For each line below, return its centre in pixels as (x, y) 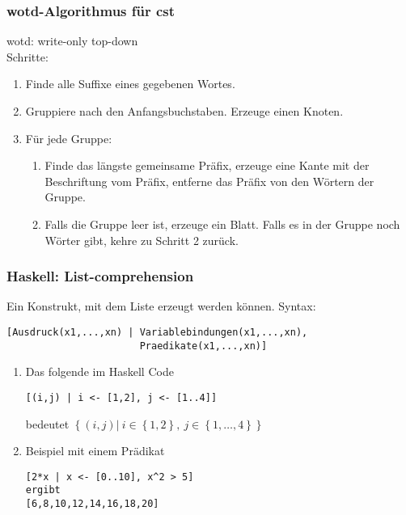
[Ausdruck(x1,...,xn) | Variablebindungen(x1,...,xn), (157, 332)
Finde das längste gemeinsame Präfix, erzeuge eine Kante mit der (207, 165)
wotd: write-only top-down (72, 41)
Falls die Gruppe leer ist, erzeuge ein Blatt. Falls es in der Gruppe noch (222, 224)
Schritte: (27, 56)
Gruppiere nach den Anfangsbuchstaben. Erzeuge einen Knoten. (184, 111)
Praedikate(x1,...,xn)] (203, 346)
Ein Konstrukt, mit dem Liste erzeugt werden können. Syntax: (161, 306)
